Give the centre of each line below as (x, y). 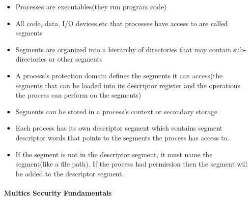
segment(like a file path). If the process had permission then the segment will (132, 164)
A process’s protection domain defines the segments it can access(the (119, 75)
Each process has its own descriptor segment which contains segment (119, 128)
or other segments (76, 59)
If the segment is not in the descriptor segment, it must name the (114, 154)
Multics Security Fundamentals (58, 192)
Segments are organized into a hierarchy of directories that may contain (123, 49)
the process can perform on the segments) (78, 95)
